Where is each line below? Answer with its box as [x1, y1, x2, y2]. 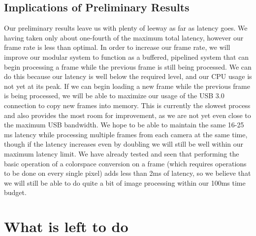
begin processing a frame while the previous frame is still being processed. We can [4, 61, 252, 72]
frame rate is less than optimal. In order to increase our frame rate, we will [4, 42, 230, 52]
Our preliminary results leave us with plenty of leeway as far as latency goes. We [4, 23, 248, 33]
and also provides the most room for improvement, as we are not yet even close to [4, 110, 251, 120]
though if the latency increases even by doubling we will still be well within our [4, 139, 244, 149]
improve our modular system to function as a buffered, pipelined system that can [4, 51, 249, 62]
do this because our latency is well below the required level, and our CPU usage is [4, 71, 252, 81]
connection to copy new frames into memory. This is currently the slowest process [4, 100, 251, 110]
